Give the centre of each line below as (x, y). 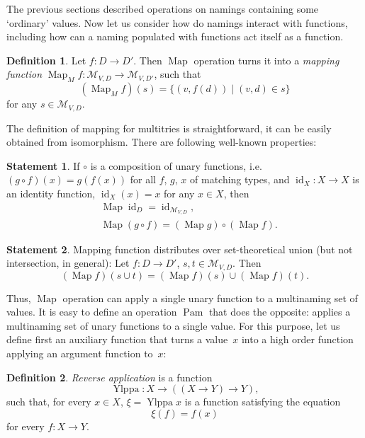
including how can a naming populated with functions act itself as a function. (175, 36)
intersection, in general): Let (68, 263)
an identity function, (51, 193)
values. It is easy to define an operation (92, 312)
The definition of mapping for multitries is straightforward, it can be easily (169, 128)
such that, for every (49, 402)
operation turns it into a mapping (266, 60)
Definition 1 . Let (46, 60)
